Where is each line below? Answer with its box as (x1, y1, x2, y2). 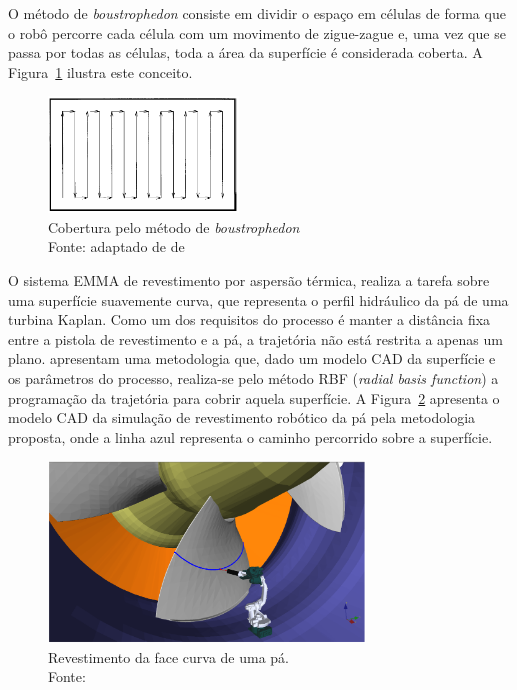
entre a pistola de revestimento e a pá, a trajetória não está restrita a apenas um (8, 328, 503, 349)
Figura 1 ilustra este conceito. (8, 61, 193, 82)
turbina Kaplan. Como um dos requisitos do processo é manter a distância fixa (8, 309, 491, 330)
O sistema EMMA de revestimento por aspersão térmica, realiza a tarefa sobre (8, 269, 490, 290)
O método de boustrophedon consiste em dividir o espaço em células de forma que (8, 3, 506, 23)
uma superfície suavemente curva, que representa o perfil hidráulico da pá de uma (8, 289, 509, 310)
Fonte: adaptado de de (48, 236, 185, 257)
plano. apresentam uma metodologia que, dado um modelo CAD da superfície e (8, 348, 496, 369)
